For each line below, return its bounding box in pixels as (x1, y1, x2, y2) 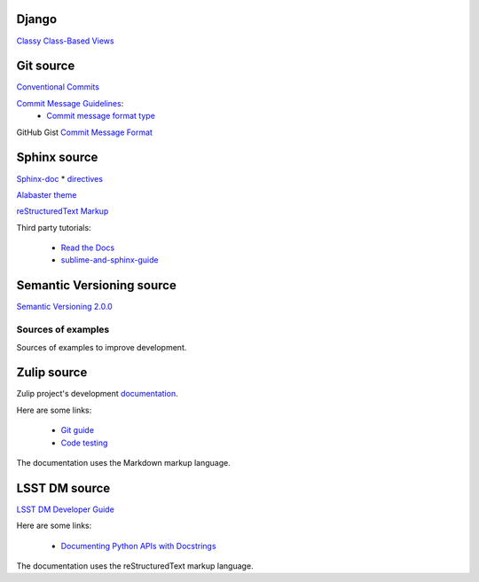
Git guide (60, 425, 95, 436)
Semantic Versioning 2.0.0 (16, 302, 113, 312)
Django (16, 12, 58, 27)
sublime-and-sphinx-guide (60, 255, 159, 265)
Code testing (60, 437, 108, 448)
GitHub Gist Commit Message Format (16, 127, 153, 138)
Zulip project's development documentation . (16, 389, 178, 399)
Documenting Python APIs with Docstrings (60, 540, 216, 551)
